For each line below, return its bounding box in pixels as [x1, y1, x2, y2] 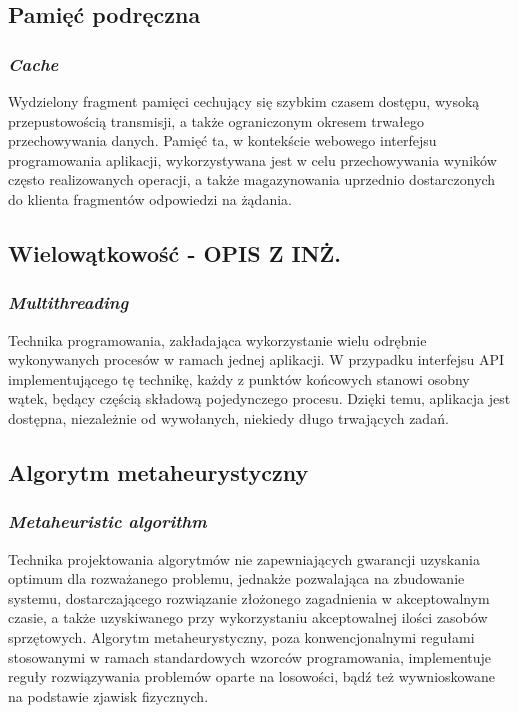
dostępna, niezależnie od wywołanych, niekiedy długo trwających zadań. [8, 407, 449, 428]
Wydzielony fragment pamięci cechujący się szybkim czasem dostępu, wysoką [8, 91, 480, 111]
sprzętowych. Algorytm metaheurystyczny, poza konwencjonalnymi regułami [8, 626, 475, 647]
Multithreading [8, 290, 129, 315]
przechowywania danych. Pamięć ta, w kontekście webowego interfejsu [8, 130, 437, 151]
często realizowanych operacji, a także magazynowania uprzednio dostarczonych [8, 169, 496, 190]
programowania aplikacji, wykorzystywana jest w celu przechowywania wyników [8, 149, 497, 170]
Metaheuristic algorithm [8, 509, 207, 534]
